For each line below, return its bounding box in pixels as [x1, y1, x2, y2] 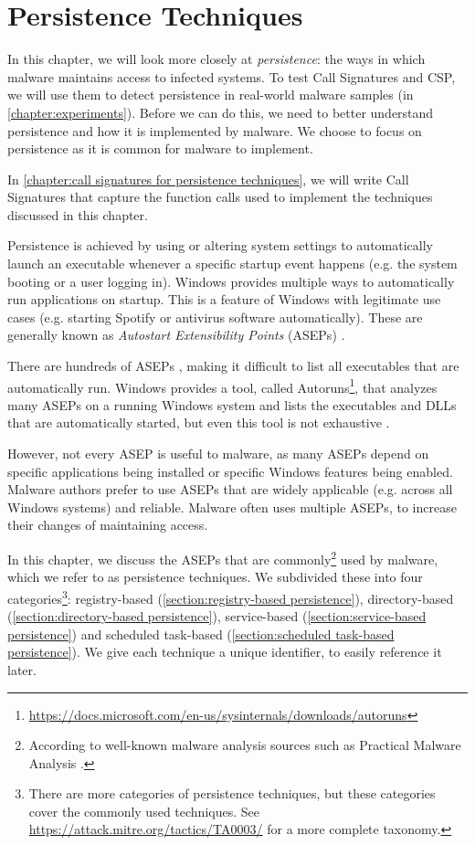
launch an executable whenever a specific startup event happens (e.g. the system [7, 254, 458, 273]
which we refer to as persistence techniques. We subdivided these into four [7, 567, 423, 586]
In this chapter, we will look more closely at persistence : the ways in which [7, 49, 426, 69]
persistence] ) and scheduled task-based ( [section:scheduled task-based [7, 624, 395, 643]
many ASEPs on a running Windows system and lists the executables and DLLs [7, 395, 457, 414]
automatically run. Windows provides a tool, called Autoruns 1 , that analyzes [7, 375, 438, 396]
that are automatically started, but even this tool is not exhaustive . [7, 413, 390, 432]
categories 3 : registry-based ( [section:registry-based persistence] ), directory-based [7, 586, 454, 607]
